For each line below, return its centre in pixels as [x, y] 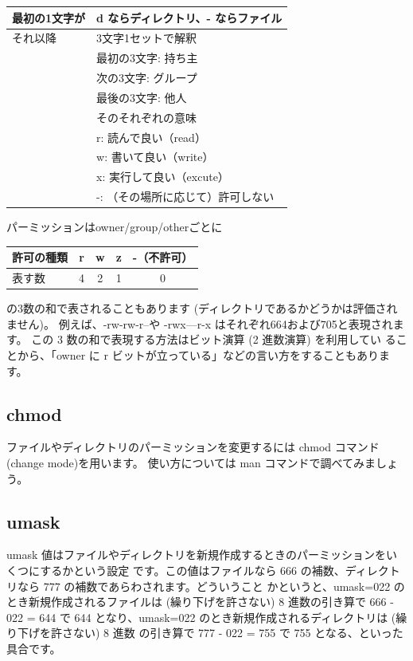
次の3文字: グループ [147, 78]
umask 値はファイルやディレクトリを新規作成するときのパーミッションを [197, 555]
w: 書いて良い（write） [155, 157]
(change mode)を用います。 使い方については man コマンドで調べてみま [191, 462]
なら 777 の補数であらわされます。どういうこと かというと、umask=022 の [211, 586]
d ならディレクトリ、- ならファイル [189, 17]
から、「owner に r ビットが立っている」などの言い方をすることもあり [198, 355]
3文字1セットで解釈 [147, 38]
